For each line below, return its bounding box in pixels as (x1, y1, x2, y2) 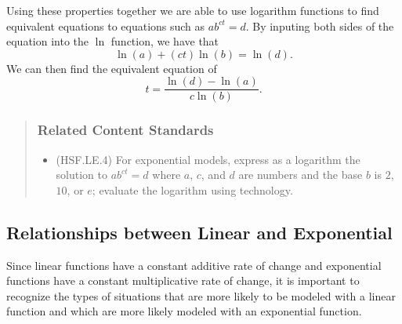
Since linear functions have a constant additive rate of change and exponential (6, 257, 382, 273)
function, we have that (110, 33, 219, 49)
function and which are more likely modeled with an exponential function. (6, 303, 362, 319)
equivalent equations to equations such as (6, 17, 205, 34)
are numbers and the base (238, 166, 363, 183)
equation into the (6, 33, 89, 49)
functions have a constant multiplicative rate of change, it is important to (6, 272, 360, 289)
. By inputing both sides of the (245, 17, 394, 34)
